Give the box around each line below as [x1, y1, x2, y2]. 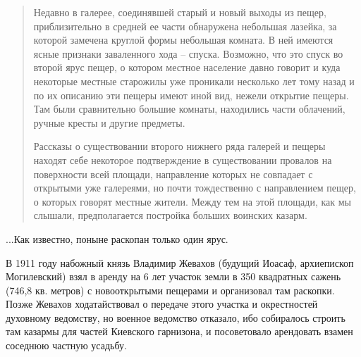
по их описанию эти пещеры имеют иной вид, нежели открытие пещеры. [33, 87, 349, 102]
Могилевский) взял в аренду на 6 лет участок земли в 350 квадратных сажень [6, 269, 341, 284]
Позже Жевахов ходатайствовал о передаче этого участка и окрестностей [6, 296, 318, 311]
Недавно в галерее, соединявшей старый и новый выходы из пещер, [33, 5, 326, 19]
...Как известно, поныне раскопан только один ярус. [6, 231, 228, 246]
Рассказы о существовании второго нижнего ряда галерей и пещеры [33, 139, 326, 154]
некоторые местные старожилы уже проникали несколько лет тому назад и [33, 73, 355, 88]
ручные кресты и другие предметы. [33, 115, 185, 130]
